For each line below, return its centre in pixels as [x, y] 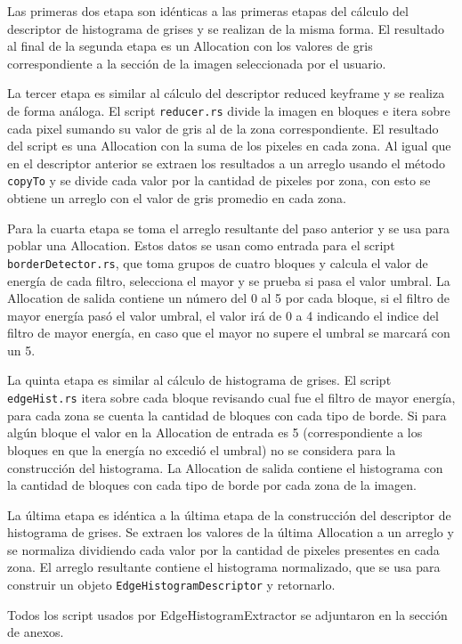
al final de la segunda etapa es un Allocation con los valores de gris [190, 46]
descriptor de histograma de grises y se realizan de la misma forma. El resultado [226, 28]
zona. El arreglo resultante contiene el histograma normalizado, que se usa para [224, 567]
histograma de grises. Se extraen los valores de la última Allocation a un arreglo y [231, 532]
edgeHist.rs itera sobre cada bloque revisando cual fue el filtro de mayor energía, [231, 398]
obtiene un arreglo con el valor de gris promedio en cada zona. [177, 198]
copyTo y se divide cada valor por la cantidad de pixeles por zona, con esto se [219, 180]
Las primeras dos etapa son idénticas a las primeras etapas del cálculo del [208, 11]
